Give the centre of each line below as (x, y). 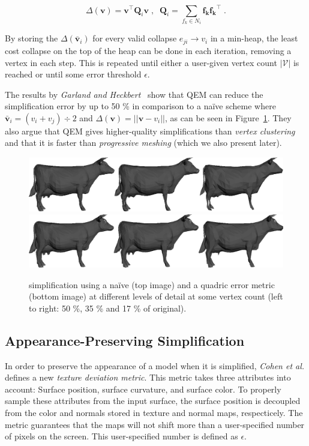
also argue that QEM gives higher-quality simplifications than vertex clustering (150, 131)
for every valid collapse (135, 38)
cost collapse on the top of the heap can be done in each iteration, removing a (148, 50)
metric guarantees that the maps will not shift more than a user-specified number (155, 424)
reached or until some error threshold (73, 74)
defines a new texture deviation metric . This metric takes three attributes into (148, 377)
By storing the (31, 38)
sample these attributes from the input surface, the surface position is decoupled (153, 401)
